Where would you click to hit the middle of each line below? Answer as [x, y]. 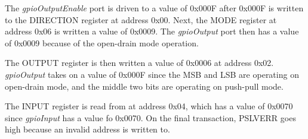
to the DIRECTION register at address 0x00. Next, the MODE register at [141, 19]
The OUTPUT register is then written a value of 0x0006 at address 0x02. [139, 63]
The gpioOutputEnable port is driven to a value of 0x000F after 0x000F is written [154, 8]
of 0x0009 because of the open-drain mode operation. [102, 42]
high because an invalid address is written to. [87, 129]
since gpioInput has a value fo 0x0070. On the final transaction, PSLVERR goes [150, 117]
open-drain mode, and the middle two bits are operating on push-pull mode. [144, 86]
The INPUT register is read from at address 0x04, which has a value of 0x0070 [149, 106]
